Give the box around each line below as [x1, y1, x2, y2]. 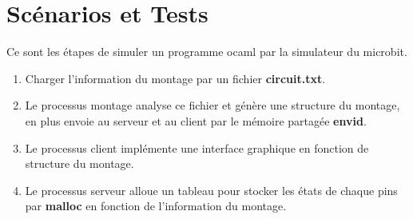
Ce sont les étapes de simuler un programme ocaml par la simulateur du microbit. [6, 43, 407, 60]
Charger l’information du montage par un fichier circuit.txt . [25, 70, 326, 86]
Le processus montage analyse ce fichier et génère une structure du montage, [25, 97, 400, 113]
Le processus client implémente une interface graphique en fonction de [25, 139, 369, 156]
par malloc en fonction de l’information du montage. [25, 197, 287, 214]
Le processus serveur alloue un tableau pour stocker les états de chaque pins [25, 181, 398, 198]
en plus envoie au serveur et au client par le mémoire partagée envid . [25, 112, 367, 129]
